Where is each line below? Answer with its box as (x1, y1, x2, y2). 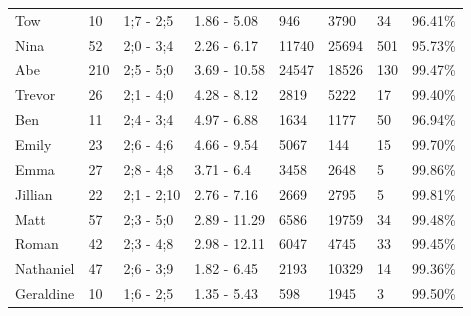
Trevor (15, 84, 56, 105)
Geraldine (15, 283, 75, 304)
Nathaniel (15, 258, 75, 279)
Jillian (15, 183, 53, 204)
